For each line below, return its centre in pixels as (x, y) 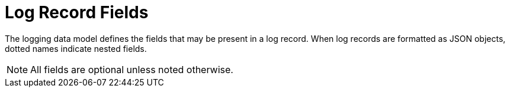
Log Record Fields (77, 12)
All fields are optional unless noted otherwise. (132, 69)
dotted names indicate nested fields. (76, 48)
